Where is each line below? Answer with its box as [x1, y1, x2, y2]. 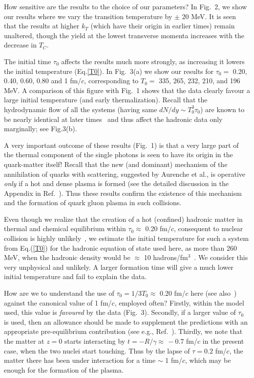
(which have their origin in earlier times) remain [90, 21, 235, 31]
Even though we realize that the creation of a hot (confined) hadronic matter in [4, 213, 243, 224]
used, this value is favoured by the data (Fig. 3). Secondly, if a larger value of [4, 307, 236, 317]
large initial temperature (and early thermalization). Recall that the [4, 94, 208, 105]
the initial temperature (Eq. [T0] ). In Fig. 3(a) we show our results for [4, 66, 214, 76]
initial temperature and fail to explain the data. [4, 271, 147, 282]
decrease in [4, 40, 37, 50]
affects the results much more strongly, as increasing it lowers [61, 56, 245, 66]
